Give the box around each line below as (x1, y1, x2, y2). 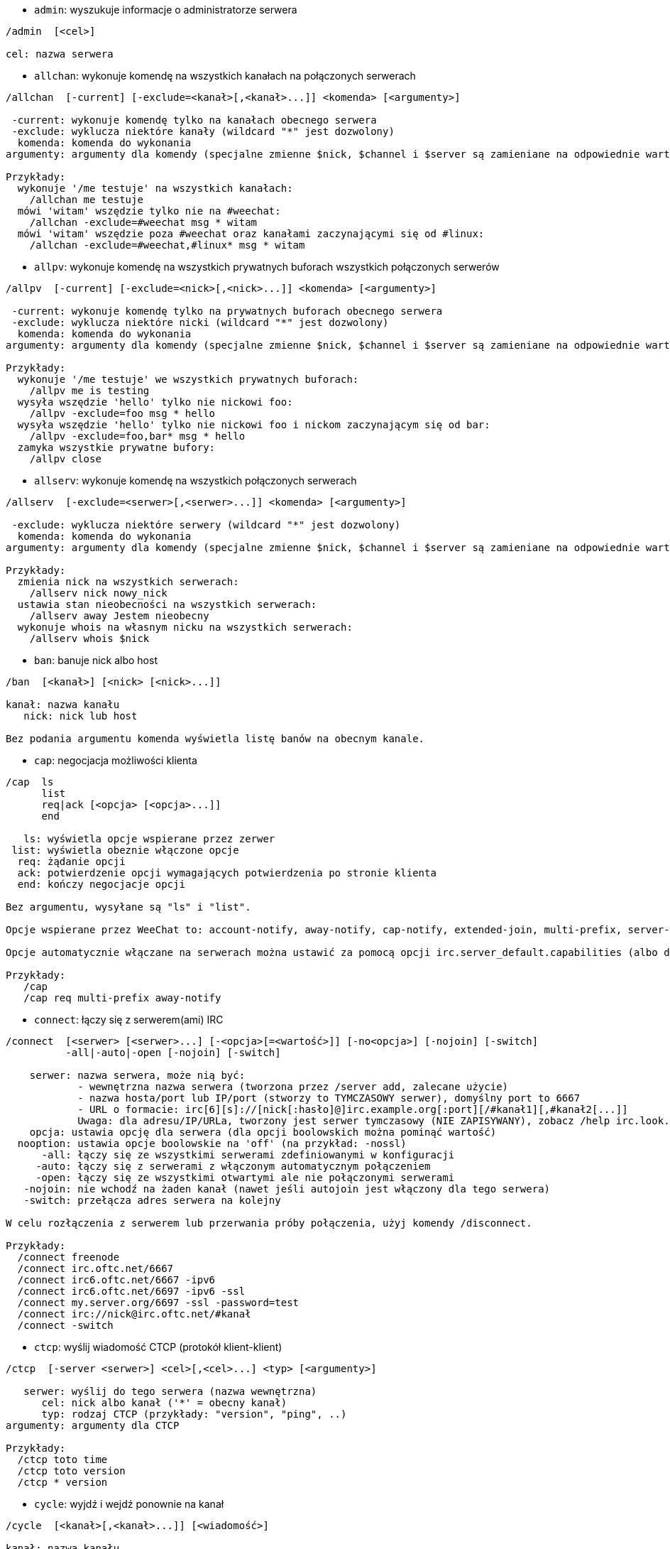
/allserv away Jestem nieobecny (29, 610, 209, 621)
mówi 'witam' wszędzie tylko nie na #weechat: (17, 205, 281, 217)
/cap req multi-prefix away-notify (23, 992, 221, 1004)
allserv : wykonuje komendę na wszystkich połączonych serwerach (34, 474, 357, 487)
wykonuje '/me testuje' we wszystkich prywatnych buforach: (17, 374, 359, 385)
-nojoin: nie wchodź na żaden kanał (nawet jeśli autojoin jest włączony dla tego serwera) (23, 1183, 551, 1195)
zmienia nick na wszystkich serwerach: (17, 576, 239, 587)
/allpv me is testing (29, 385, 150, 396)
